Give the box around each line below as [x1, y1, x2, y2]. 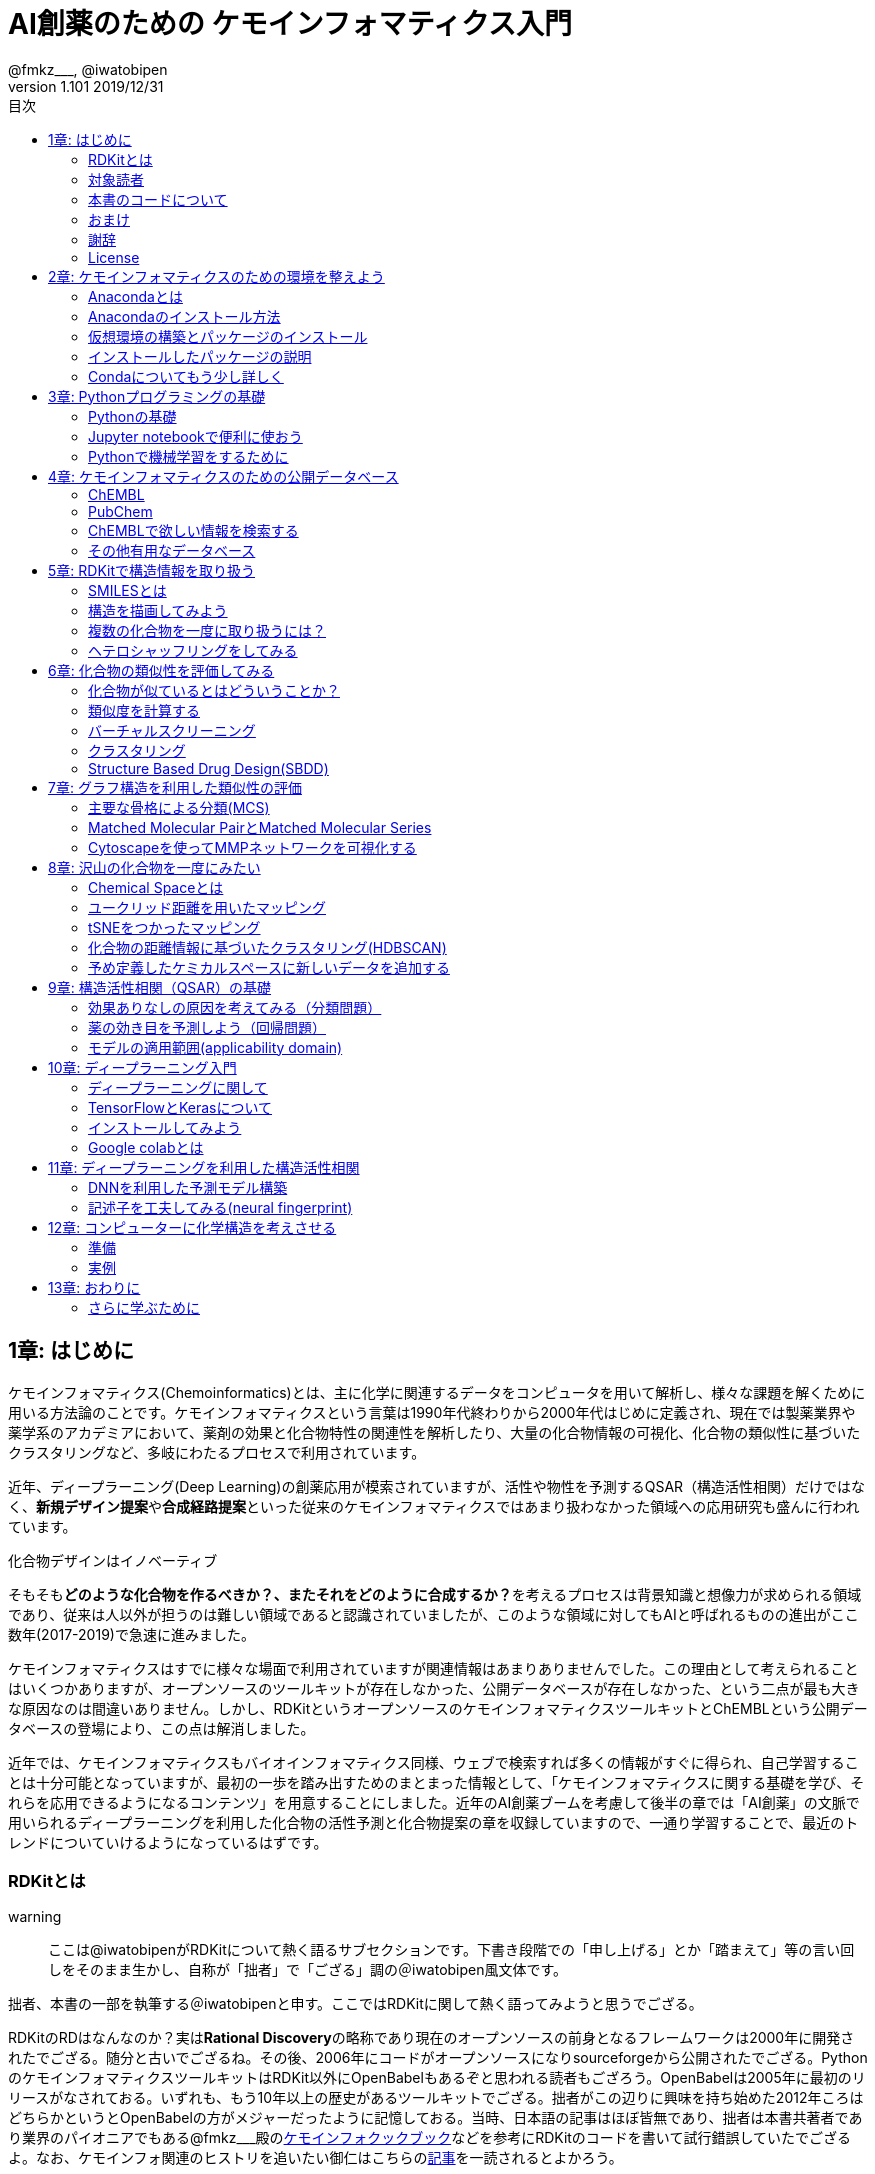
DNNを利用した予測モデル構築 [88, 1178, 288, 1196]
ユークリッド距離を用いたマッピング [88, 898, 326, 916]
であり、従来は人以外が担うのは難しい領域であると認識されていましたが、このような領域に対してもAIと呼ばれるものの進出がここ [8, 1605, 859, 1623]
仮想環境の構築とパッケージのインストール [88, 327, 368, 345]
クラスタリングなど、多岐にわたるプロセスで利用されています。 [8, 1443, 426, 1461]
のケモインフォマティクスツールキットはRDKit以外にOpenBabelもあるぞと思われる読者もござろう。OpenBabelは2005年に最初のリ [8, 2069, 866, 2087]
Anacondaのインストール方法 [88, 307, 281, 325]
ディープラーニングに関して [88, 1078, 268, 1096]
